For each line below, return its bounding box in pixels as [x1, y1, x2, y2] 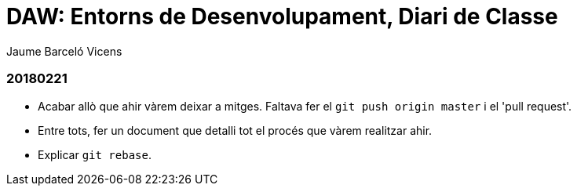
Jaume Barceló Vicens [6, 44, 122, 58]
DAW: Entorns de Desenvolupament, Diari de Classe [6, 3, 558, 30]
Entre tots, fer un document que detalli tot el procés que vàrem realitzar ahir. [38, 123, 433, 137]
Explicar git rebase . [38, 147, 152, 161]
